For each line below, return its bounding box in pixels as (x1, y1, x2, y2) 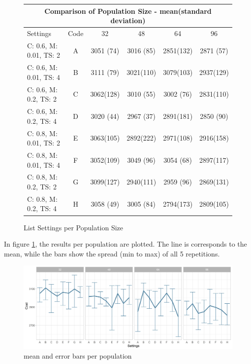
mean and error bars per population (24, 351, 132, 361)
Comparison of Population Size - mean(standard (44, 5, 212, 16)
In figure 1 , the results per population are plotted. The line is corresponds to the (4, 239, 247, 249)
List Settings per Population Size (24, 222, 124, 232)
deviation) (110, 15, 146, 26)
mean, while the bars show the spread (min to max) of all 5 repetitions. (4, 248, 220, 258)
